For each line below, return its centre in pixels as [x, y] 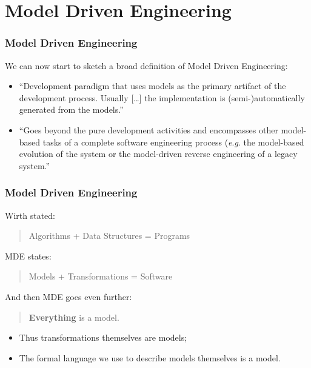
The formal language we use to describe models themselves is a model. [150, 357]
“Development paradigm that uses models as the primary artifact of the [152, 86]
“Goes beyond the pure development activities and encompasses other [149, 129]
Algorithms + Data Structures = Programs [109, 236]
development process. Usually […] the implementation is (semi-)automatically [162, 97]
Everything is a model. [74, 317]
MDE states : [28, 256]
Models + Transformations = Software [101, 276]
